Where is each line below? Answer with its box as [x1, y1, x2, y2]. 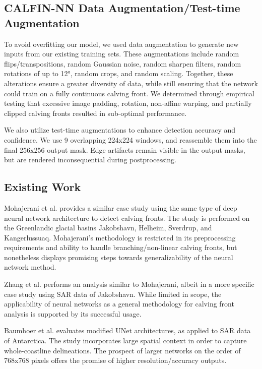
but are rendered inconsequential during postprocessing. [4, 154, 176, 165]
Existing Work [4, 179, 81, 195]
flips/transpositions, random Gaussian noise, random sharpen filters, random [4, 58, 241, 69]
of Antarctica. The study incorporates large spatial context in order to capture [4, 335, 247, 346]
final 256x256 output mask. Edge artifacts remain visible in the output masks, [4, 144, 245, 155]
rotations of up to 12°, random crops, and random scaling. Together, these [4, 68, 233, 79]
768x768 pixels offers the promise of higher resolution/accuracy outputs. [4, 355, 227, 365]
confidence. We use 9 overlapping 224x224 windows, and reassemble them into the [4, 134, 257, 145]
